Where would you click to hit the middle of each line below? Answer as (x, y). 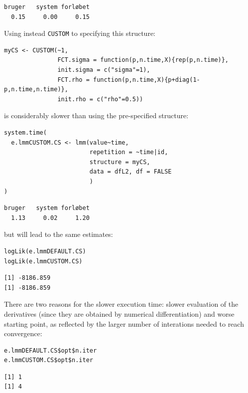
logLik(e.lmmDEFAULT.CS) (45, 251)
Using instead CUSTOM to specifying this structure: (80, 33)
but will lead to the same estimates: (59, 234)
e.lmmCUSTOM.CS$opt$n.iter (49, 360)
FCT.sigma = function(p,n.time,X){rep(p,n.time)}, (143, 60)
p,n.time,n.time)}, (36, 90)
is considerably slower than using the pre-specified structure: (96, 115)
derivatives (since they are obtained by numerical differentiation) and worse (119, 313)
